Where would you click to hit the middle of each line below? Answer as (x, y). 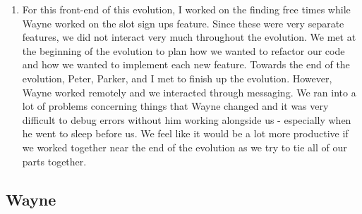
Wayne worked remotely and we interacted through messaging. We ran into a (189, 92)
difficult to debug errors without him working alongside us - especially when (187, 119)
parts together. (54, 161)
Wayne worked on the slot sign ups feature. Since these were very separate (183, 23)
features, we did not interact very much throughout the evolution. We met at (189, 37)
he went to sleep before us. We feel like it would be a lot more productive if (185, 133)
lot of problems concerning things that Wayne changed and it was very (175, 106)
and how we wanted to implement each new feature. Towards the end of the (186, 64)
